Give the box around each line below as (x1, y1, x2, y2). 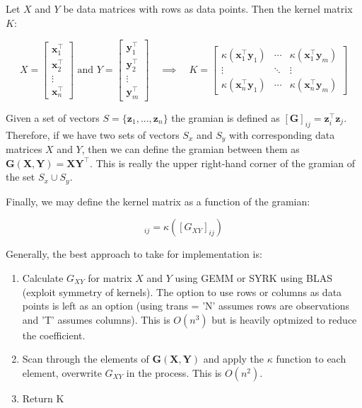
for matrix (88, 271, 132, 285)
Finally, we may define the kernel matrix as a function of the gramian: (6, 193, 310, 208)
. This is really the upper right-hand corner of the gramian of (90, 155, 356, 170)
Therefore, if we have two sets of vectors (6, 127, 180, 142)
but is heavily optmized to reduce (211, 312, 357, 327)
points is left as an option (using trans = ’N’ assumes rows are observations (22, 298, 349, 313)
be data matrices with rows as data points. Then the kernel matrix (63, 1, 353, 16)
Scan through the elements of (22, 351, 149, 366)
